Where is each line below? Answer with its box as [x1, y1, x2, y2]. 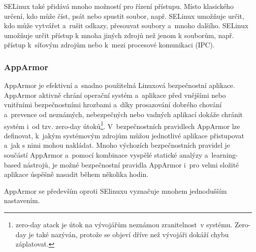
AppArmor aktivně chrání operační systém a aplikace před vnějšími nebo [4, 89, 226, 100]
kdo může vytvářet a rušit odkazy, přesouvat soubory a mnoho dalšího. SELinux [4, 20, 249, 31]
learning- [211, 150, 238, 160]
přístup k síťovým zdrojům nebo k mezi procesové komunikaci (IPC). [4, 40, 215, 50]
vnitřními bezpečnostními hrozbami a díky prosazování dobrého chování [4, 99, 222, 110]
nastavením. [4, 195, 40, 206]
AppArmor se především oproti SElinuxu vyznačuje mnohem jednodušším [4, 185, 227, 196]
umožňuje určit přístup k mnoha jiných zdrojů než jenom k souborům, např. [4, 30, 234, 40]
